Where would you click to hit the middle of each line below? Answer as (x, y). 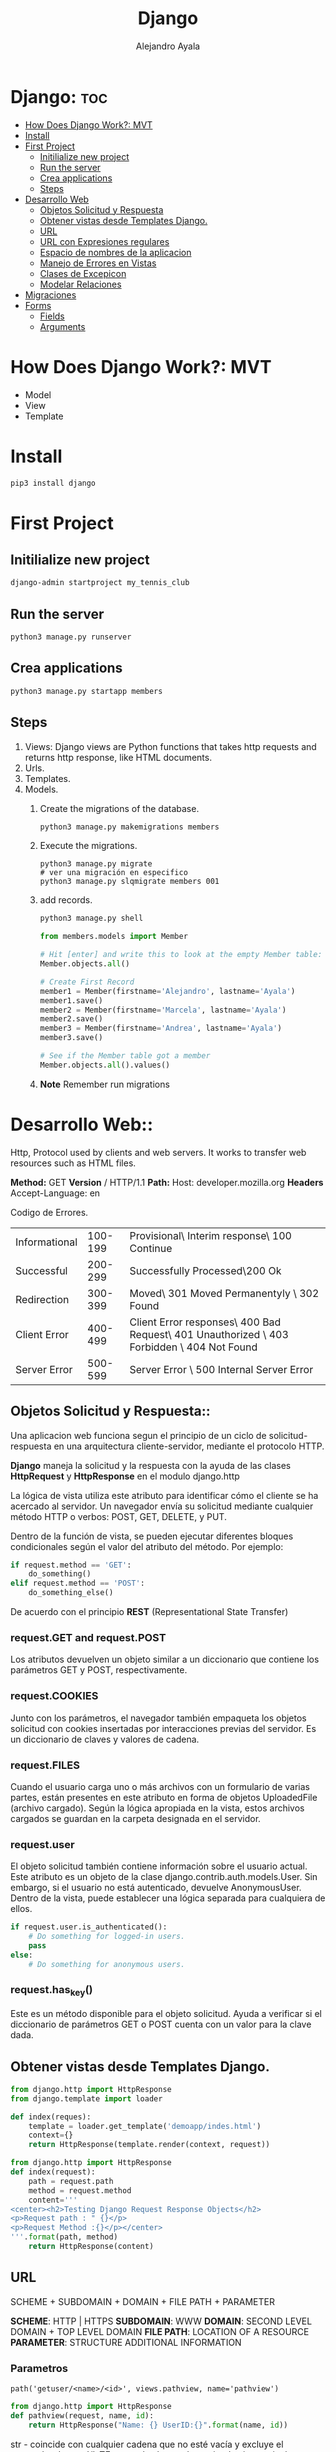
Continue (151, 1248)
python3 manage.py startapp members (86, 691)
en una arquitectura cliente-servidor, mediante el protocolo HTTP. (189, 1446)
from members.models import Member (113, 937)
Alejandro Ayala (168, 46)
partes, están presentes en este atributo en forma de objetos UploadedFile (164, 1797)
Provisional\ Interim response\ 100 (210, 1235)
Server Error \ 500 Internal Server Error (221, 1369)
